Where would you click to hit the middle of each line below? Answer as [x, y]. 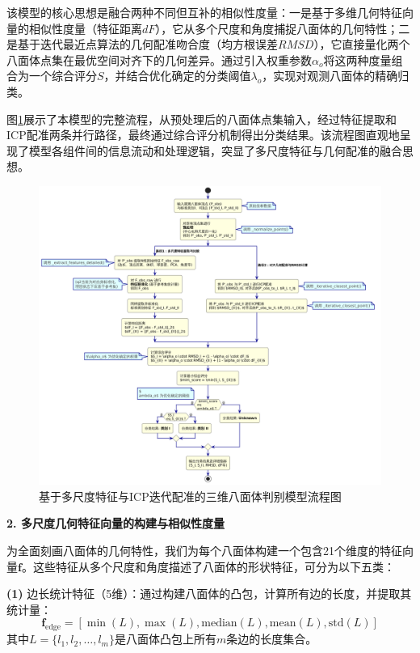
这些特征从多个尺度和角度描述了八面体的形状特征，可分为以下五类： [214, 566]
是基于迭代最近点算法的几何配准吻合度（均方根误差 [142, 44]
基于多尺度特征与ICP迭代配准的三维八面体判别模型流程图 [190, 496]
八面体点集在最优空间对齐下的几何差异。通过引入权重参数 [159, 59]
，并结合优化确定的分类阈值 [177, 76]
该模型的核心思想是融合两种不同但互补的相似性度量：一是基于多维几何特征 [204, 12]
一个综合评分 [63, 76]
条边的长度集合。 [272, 639]
